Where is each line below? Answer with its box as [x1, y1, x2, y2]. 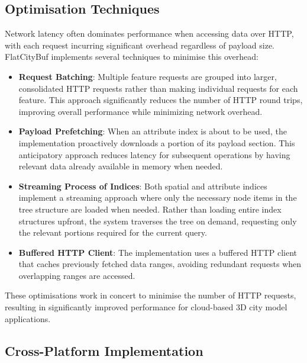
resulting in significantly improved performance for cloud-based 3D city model [5, 301, 287, 313]
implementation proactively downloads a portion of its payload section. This [18, 136, 295, 149]
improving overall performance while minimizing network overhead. [18, 105, 263, 117]
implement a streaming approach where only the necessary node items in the [18, 191, 297, 204]
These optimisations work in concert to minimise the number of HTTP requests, [5, 289, 296, 301]
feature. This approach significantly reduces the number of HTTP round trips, [18, 94, 303, 106]
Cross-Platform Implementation [5, 341, 203, 359]
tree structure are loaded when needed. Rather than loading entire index [18, 203, 282, 215]
